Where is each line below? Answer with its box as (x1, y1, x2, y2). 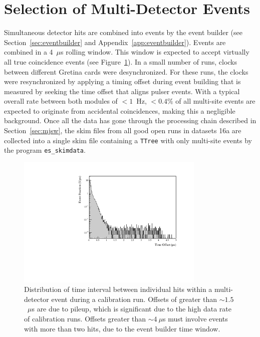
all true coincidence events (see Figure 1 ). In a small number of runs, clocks (4, 56, 237, 67)
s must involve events (163, 313, 228, 324)
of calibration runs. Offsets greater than (24, 313, 146, 324)
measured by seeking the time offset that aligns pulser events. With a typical (4, 86, 240, 96)
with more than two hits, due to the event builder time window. (24, 323, 220, 333)
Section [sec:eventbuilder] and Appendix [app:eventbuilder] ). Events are (4, 37, 226, 47)
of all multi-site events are (175, 96, 255, 106)
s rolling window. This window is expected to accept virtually (61, 47, 249, 57)
